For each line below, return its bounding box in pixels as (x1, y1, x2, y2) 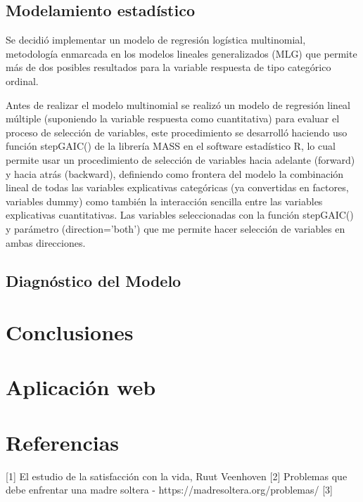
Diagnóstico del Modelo (6, 269, 181, 291)
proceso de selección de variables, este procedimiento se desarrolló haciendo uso (6, 124, 348, 139)
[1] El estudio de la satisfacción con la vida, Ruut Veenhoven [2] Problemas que (6, 468, 348, 483)
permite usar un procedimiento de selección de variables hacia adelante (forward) (6, 152, 355, 167)
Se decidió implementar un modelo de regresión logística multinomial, (6, 32, 306, 47)
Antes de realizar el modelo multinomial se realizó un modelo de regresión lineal (6, 97, 350, 112)
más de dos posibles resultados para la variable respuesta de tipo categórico (6, 60, 331, 75)
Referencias (6, 427, 120, 456)
